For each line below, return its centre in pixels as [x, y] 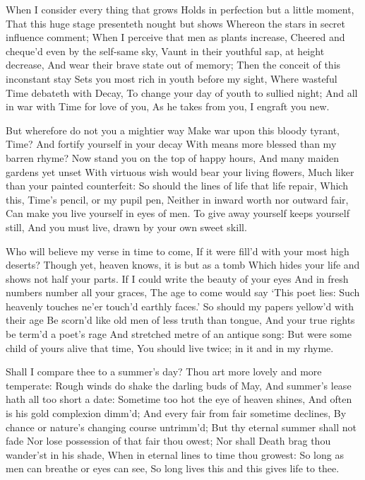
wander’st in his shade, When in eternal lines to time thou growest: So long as [175, 454]
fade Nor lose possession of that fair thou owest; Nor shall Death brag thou [168, 441]
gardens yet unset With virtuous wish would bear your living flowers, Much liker [180, 171]
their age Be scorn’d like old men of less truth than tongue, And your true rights [180, 320]
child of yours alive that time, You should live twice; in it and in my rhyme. [170, 347]
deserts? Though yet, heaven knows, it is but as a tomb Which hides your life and [183, 265]
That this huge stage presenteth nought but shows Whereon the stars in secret [176, 23]
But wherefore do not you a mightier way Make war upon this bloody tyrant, [173, 130]
